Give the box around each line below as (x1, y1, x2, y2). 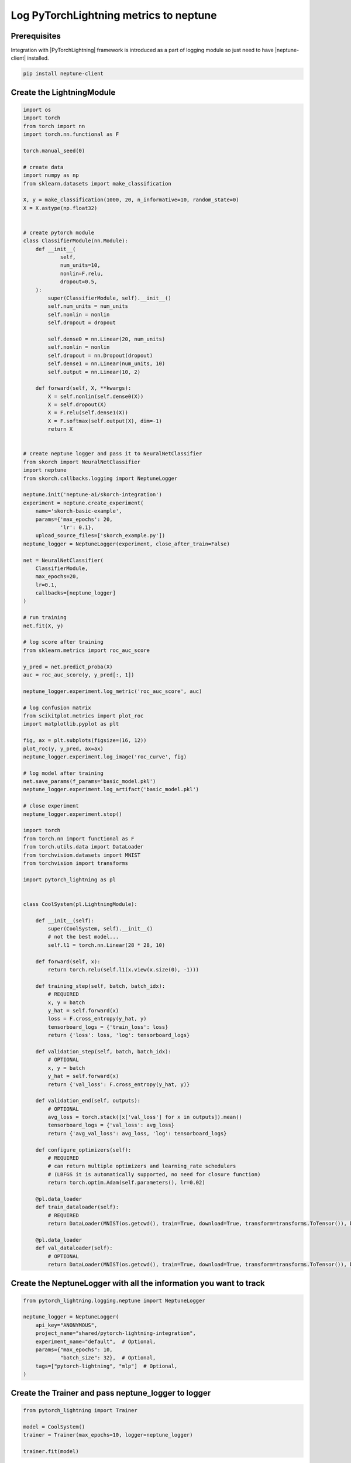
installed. (27, 54, 49, 61)
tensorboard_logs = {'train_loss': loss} (47, 1024, 168, 1030)
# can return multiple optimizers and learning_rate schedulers (47, 1163, 236, 1170)
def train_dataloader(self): (35, 1204, 119, 1211)
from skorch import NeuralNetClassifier (23, 458, 140, 465)
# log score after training (23, 638, 104, 645)
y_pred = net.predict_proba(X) (23, 663, 113, 670)
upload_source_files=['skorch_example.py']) (35, 533, 166, 539)
